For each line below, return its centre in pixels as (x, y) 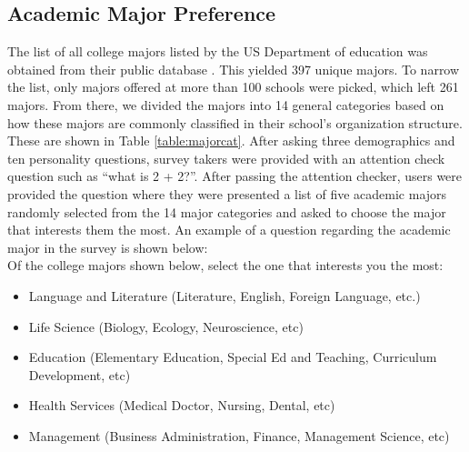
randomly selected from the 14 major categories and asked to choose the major (227, 211)
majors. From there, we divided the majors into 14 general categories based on (226, 104)
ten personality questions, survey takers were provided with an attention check (226, 158)
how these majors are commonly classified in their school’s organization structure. (235, 122)
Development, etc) (80, 374)
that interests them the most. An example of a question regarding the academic (229, 230)
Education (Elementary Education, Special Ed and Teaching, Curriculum (233, 357)
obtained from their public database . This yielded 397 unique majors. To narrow (234, 69)
